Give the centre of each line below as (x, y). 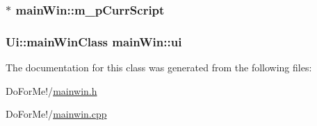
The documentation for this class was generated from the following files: (159, 67)
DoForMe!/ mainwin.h (51, 90)
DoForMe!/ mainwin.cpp (56, 114)
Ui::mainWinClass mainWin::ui (94, 41)
